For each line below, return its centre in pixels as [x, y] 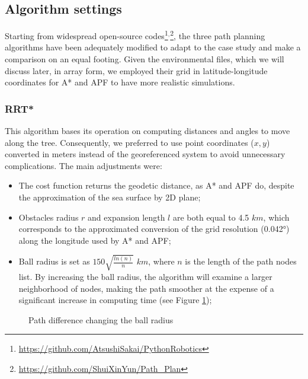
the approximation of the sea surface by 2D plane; [110, 197]
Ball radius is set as [54, 261]
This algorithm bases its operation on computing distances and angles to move [147, 131]
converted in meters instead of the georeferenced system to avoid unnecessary [145, 154]
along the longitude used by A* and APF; [95, 240]
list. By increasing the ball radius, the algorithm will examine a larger [145, 276]
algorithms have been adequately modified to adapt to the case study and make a [153, 47]
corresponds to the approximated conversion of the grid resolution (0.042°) [154, 229]
